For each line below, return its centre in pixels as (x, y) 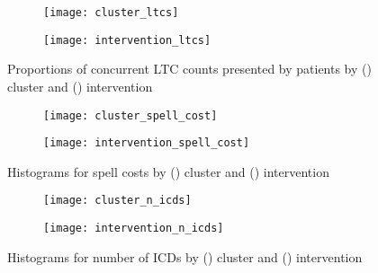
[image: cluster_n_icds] (117, 201)
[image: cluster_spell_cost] (130, 115)
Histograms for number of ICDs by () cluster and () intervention (185, 256)
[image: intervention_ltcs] (127, 40)
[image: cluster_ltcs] (111, 13)
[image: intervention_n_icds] (134, 229)
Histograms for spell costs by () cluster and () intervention (168, 171)
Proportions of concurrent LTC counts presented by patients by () (189, 69)
